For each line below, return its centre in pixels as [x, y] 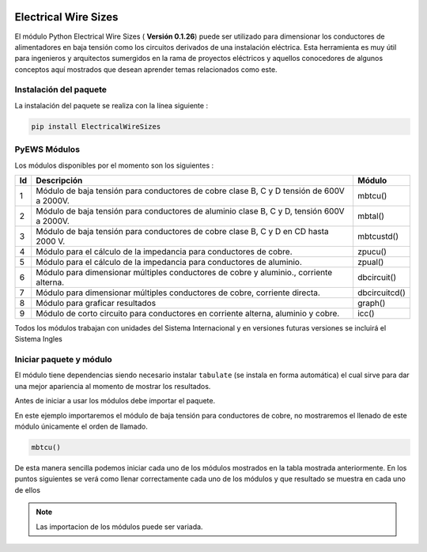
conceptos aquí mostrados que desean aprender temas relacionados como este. [146, 69]
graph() [371, 303]
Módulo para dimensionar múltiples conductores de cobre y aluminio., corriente [184, 272]
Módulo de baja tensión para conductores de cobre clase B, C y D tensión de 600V [191, 191]
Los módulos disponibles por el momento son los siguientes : [114, 165]
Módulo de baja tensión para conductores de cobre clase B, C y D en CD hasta [182, 231]
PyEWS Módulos [47, 149]
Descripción [59, 180]
